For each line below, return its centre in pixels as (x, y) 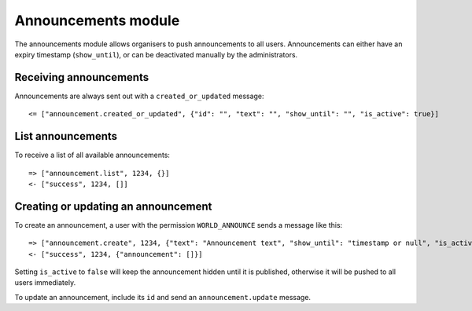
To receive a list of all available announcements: (92, 155)
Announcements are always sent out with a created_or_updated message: (139, 96)
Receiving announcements (82, 77)
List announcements (66, 136)
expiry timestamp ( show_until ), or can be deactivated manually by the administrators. (156, 54)
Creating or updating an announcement (113, 206)
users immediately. (45, 283)
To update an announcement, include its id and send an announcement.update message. (162, 297)
